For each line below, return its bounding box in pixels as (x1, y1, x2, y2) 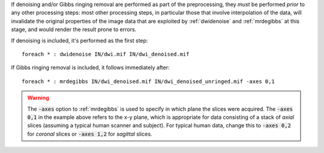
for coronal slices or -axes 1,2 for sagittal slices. (27, 130, 152, 137)
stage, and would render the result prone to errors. (11, 26, 137, 33)
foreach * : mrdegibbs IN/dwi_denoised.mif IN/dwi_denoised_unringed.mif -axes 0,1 (22, 78, 275, 85)
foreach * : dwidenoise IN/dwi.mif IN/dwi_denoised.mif (22, 51, 190, 57)
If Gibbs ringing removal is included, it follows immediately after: (11, 64, 170, 71)
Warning (27, 94, 49, 102)
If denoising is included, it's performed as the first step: (11, 36, 148, 44)
